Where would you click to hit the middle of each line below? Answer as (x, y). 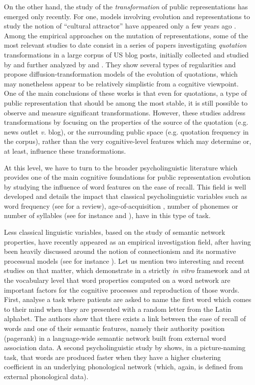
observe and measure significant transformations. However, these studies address (125, 112)
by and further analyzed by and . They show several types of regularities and (120, 64)
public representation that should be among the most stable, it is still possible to (126, 102)
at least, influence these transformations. (65, 151)
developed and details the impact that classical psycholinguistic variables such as (126, 196)
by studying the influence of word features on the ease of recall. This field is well (125, 186)
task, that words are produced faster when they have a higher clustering (113, 357)
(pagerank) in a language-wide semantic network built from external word (115, 338)
